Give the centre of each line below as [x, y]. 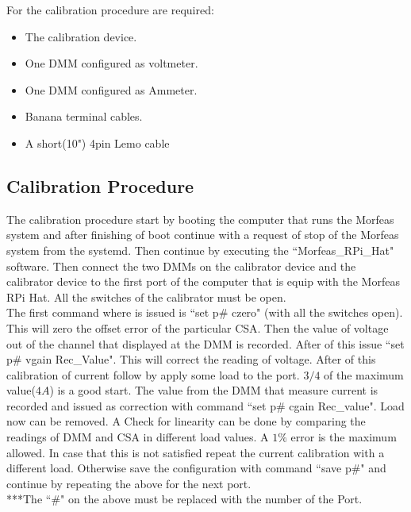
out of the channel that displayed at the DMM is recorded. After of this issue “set [205, 343]
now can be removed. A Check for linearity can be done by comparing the [186, 421]
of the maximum [364, 374]
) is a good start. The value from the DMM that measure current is [214, 390]
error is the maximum [344, 437]
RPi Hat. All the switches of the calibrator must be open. [146, 296]
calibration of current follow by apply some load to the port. [153, 374]
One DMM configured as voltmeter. [111, 63]
